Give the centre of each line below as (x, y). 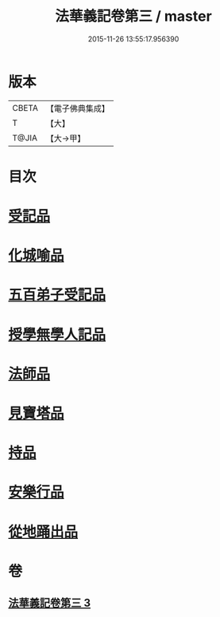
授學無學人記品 (57, 334)
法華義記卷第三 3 (50, 603)
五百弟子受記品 (57, 295)
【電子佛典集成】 (77, 108)
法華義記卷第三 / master (133, 16)
